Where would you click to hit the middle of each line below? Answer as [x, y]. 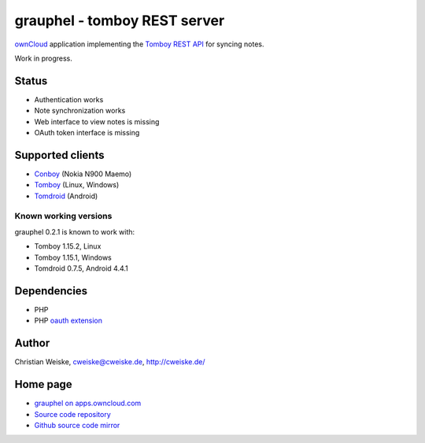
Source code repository [72, 414]
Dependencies [51, 291]
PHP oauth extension [68, 321]
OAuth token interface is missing [87, 133]
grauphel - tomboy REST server [120, 20]
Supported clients [59, 155]
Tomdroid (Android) [66, 196]
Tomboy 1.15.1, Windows [73, 257]
